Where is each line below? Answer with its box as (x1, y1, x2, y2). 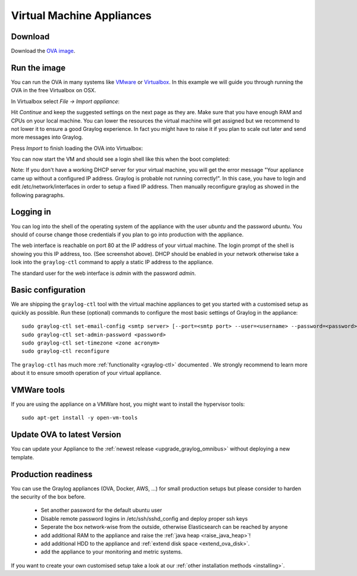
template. (11, 453, 35, 461)
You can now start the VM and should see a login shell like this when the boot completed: (11, 155, 230, 163)
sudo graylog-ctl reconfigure (21, 348, 110, 355)
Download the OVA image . (11, 48, 76, 55)
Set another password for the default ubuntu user (40, 506, 162, 514)
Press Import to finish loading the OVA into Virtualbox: (11, 145, 143, 152)
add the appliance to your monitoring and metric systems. (40, 548, 183, 556)
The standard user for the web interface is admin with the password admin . (11, 270, 196, 277)
